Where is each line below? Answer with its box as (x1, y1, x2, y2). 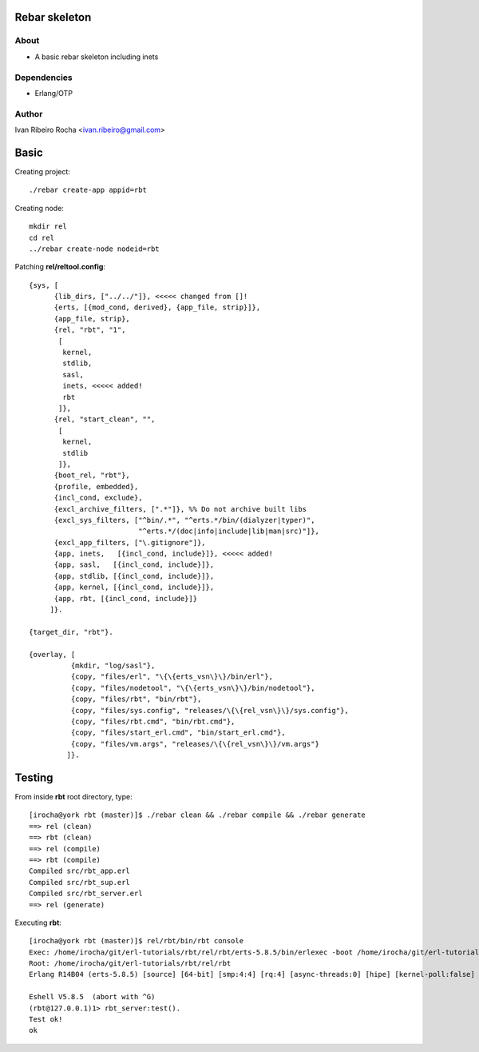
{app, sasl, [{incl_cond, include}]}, (53, 560, 215, 569)
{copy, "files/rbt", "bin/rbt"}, (70, 695, 202, 703)
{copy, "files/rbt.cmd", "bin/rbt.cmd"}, (70, 716, 236, 726)
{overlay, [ (29, 650, 76, 659)
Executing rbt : (14, 918, 61, 927)
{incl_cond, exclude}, (53, 493, 143, 503)
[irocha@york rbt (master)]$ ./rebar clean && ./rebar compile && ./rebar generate (29, 811, 366, 819)
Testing (14, 771, 53, 784)
